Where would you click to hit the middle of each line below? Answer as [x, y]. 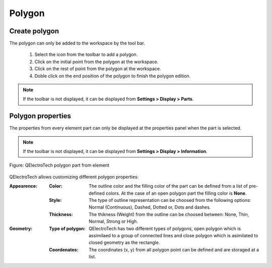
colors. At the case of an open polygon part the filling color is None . [176, 193]
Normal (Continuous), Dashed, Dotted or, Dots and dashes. [150, 207]
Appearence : [23, 186]
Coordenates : [64, 249]
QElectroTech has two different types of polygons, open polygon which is [165, 228]
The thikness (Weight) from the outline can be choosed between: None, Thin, [169, 214]
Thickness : [61, 214]
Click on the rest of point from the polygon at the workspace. [98, 69]
